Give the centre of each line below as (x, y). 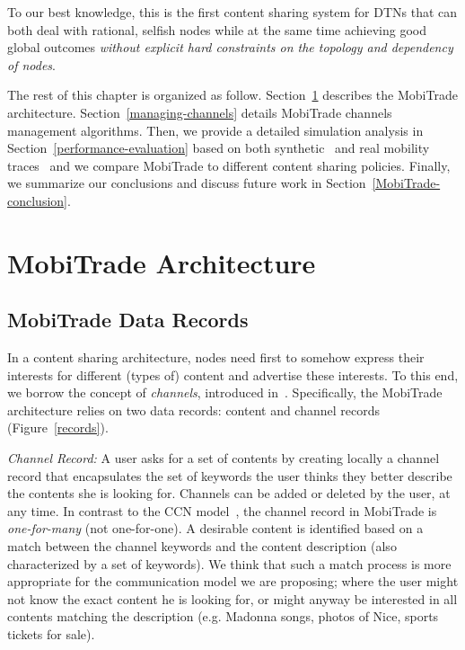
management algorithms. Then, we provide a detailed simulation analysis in (215, 130)
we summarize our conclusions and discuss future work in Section (187, 183)
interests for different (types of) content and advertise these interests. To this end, (233, 374)
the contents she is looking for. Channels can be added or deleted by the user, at (229, 493)
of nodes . (31, 64)
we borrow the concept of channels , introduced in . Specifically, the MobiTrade (225, 392)
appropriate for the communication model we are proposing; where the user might (233, 581)
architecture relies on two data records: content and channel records (194, 410)
